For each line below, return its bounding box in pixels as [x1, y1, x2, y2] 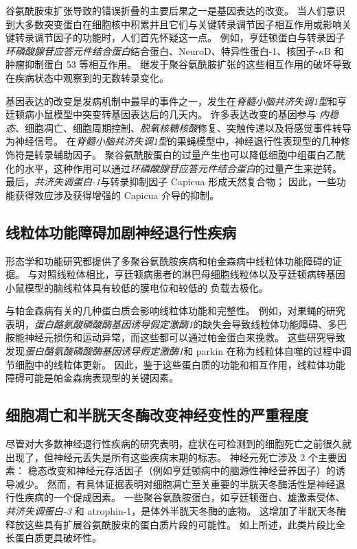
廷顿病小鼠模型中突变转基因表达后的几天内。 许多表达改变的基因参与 [5, 107, 316, 121]
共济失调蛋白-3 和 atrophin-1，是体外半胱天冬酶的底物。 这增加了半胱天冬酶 [5, 504, 346, 518]
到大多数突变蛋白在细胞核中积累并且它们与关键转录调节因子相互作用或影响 [5, 16, 342, 31]
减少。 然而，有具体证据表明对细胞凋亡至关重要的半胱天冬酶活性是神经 [14, 476, 336, 491]
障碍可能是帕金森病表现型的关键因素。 [5, 371, 178, 385]
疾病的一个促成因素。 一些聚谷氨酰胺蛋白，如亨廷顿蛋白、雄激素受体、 [24, 490, 345, 504]
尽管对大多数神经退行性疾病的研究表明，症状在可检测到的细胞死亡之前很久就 [5, 436, 352, 451]
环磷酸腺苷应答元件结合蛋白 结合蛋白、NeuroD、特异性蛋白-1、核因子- [5, 43, 319, 58]
